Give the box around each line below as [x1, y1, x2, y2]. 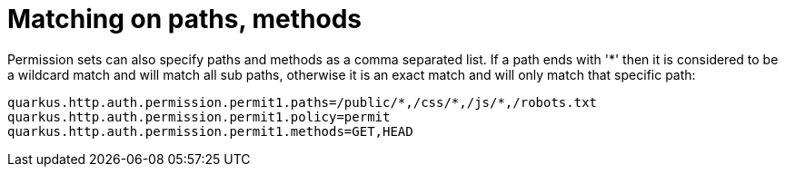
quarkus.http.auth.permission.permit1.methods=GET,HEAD [7, 123, 413, 139]
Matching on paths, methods [7, 4, 363, 34]
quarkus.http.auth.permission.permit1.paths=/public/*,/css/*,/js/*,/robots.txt [7, 94, 598, 110]
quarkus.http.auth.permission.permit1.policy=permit [7, 109, 391, 124]
